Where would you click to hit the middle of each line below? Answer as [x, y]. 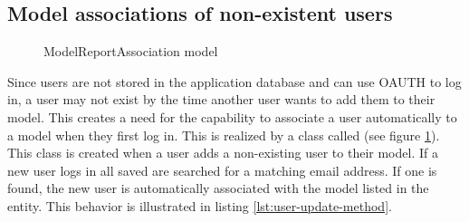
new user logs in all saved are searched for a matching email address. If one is [222, 170]
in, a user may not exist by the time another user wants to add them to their [221, 99]
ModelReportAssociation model [131, 51]
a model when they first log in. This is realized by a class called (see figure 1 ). [224, 135]
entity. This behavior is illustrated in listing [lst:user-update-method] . [200, 205]
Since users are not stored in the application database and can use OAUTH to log [234, 81]
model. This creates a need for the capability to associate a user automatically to [232, 116]
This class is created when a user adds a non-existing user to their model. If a [223, 153]
